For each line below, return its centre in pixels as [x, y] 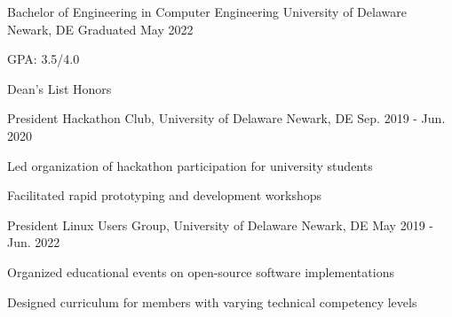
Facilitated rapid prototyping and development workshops [165, 195]
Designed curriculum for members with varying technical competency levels [212, 302]
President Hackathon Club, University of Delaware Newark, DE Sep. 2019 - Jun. [226, 118]
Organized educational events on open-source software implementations [201, 271]
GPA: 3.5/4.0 [44, 59]
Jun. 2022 [34, 242]
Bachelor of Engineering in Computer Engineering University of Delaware [207, 12]
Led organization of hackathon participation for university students [190, 165]
